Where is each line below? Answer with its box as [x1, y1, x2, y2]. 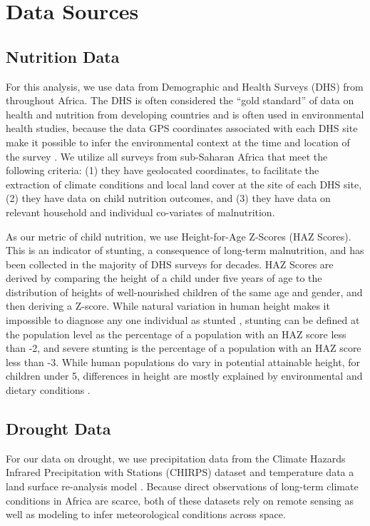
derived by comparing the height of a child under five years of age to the [6, 270, 322, 285]
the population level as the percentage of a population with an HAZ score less [6, 326, 346, 341]
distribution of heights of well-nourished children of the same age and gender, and [6, 284, 363, 299]
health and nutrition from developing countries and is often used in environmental [6, 106, 364, 121]
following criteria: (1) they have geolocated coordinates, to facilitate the [6, 163, 319, 178]
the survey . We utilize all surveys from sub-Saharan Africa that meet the [6, 148, 328, 163]
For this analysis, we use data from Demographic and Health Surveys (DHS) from [6, 79, 364, 93]
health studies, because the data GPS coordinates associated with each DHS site [6, 121, 358, 136]
